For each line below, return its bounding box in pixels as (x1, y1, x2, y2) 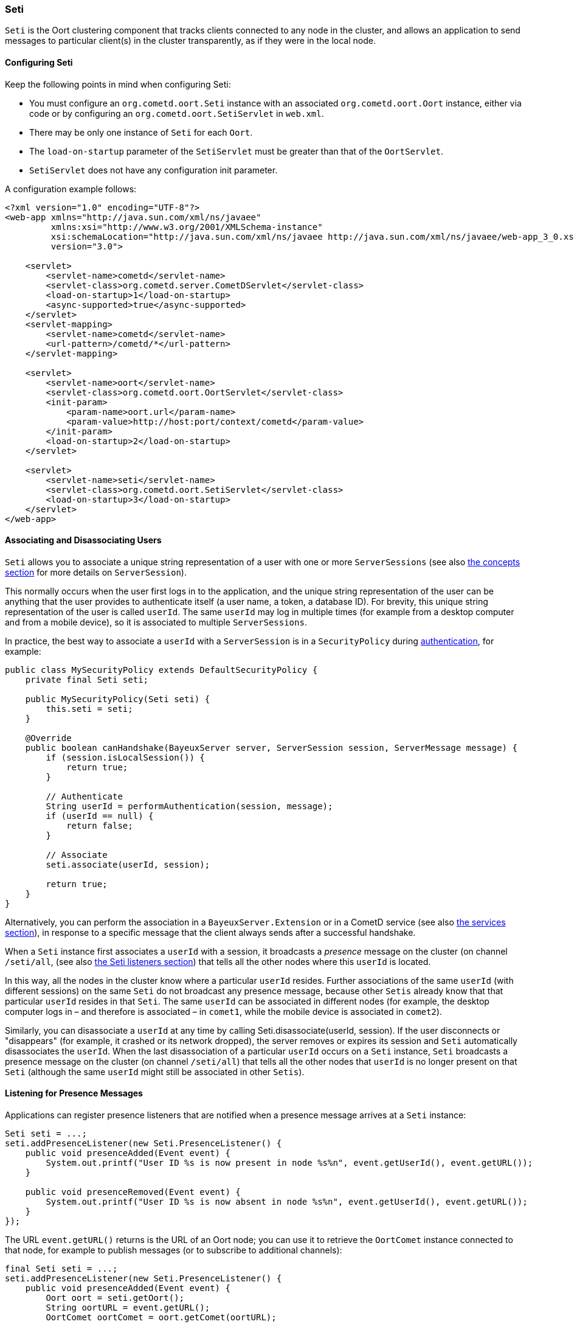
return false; (66, 820, 133, 831)
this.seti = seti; (46, 703, 133, 714)
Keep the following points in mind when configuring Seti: (5, 78, 231, 89)
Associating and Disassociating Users (5, 535, 162, 546)
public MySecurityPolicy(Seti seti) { (25, 694, 210, 704)
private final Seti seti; (25, 674, 149, 684)
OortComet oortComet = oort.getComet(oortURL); (46, 1312, 277, 1323)
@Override (25, 733, 72, 743)
